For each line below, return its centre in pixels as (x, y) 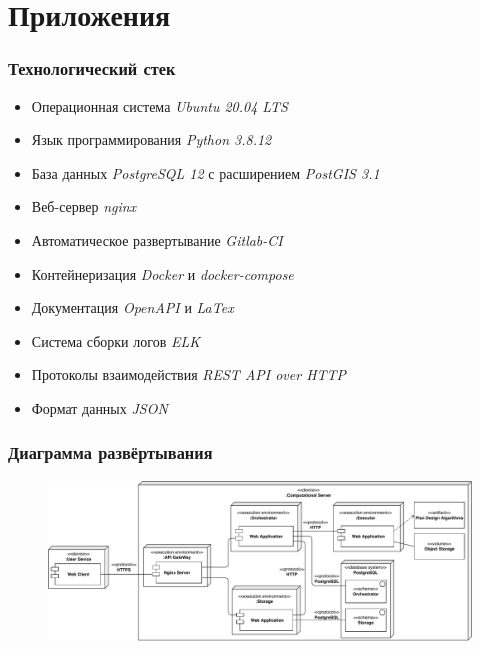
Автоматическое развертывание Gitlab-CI (157, 239)
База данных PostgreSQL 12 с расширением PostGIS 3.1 (205, 172)
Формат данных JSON (99, 407)
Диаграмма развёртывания (110, 452)
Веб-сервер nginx (84, 206)
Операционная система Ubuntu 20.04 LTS (159, 105)
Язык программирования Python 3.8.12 (151, 139)
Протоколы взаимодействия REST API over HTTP (189, 374)
